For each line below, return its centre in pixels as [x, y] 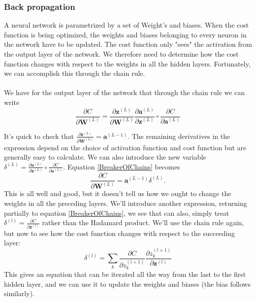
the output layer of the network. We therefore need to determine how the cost [121, 54]
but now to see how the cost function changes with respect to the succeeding [119, 233]
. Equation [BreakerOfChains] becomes [122, 166]
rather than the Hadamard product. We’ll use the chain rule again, [143, 222]
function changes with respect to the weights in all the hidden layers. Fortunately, [127, 63]
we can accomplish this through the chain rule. [75, 73]
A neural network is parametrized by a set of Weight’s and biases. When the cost [127, 25]
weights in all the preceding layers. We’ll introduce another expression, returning [126, 203]
